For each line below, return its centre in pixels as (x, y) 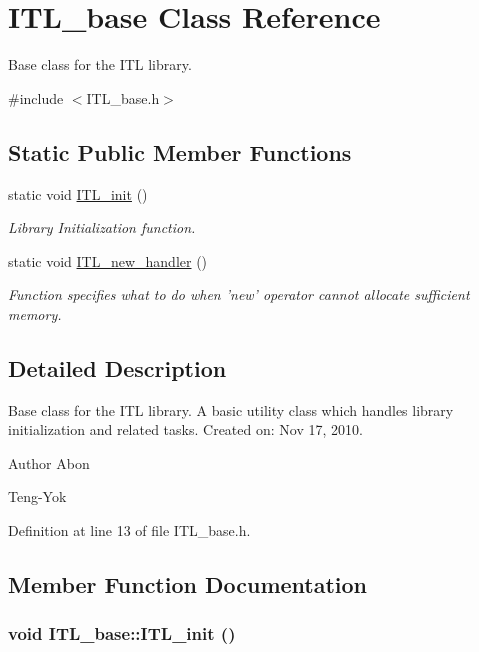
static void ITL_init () (78, 193)
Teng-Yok (37, 496)
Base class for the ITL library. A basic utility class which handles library (231, 409)
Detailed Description (117, 367)
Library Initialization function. (102, 227)
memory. (35, 313)
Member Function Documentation (188, 584)
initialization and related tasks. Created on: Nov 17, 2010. (185, 429)
